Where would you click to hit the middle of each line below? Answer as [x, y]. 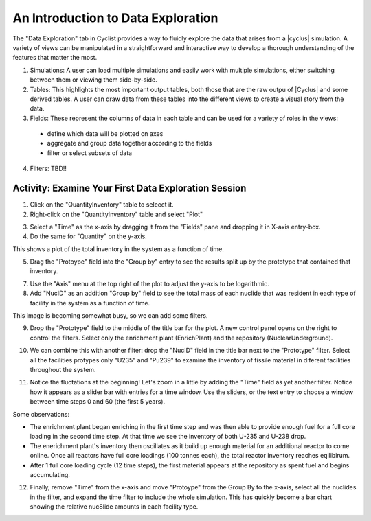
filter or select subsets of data [90, 153]
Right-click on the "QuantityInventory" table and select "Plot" [116, 214]
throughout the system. [63, 370]
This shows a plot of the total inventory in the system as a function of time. [119, 249]
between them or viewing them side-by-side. [93, 80]
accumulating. [50, 474]
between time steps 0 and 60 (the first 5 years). [97, 402]
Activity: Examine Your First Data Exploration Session [130, 188]
